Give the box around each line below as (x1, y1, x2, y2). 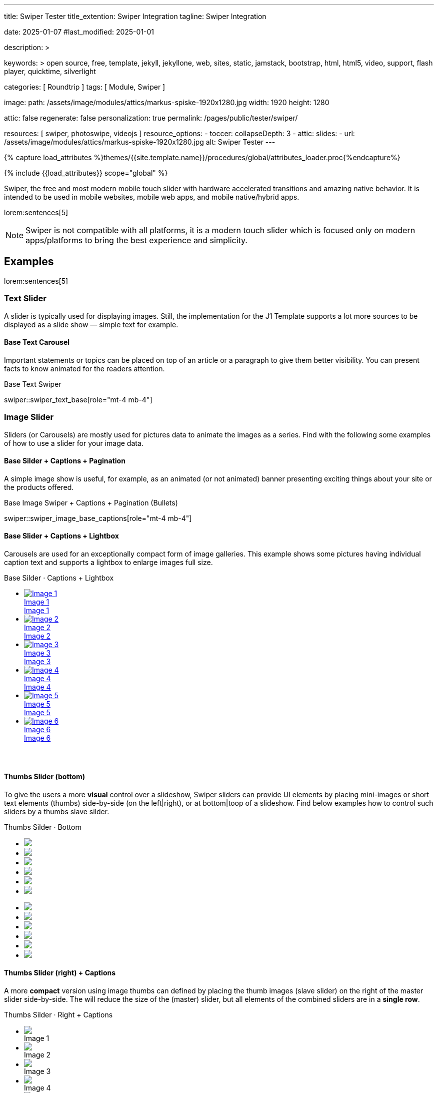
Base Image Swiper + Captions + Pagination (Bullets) (4, 498, 178, 507)
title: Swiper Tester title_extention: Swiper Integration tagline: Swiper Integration (4, 12, 266, 21)
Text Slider (4, 293, 46, 304)
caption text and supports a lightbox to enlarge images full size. (4, 558, 213, 567)
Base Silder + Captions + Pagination (4, 456, 125, 465)
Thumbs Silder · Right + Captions (4, 1010, 113, 1019)
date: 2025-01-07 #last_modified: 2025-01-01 (4, 28, 154, 36)
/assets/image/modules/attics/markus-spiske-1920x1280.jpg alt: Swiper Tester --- (4, 138, 275, 146)
